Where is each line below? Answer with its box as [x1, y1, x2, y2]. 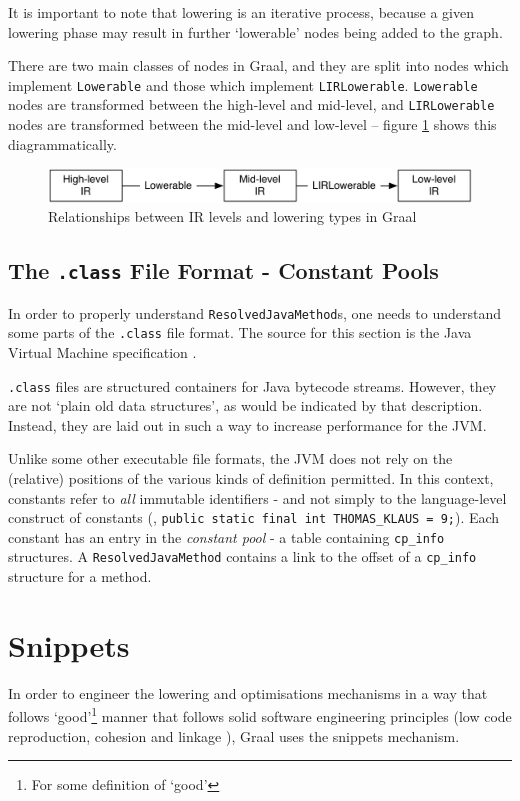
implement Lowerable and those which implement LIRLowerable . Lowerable [8, 74, 478, 95]
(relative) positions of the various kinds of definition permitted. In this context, [8, 467, 494, 488]
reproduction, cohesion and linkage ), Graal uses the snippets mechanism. [8, 725, 460, 746]
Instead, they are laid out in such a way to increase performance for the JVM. [8, 414, 487, 435]
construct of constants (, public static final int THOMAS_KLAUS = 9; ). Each [8, 507, 500, 528]
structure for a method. [8, 566, 152, 587]
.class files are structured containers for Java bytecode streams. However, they [8, 375, 497, 396]
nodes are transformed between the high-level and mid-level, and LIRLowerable [8, 94, 495, 115]
